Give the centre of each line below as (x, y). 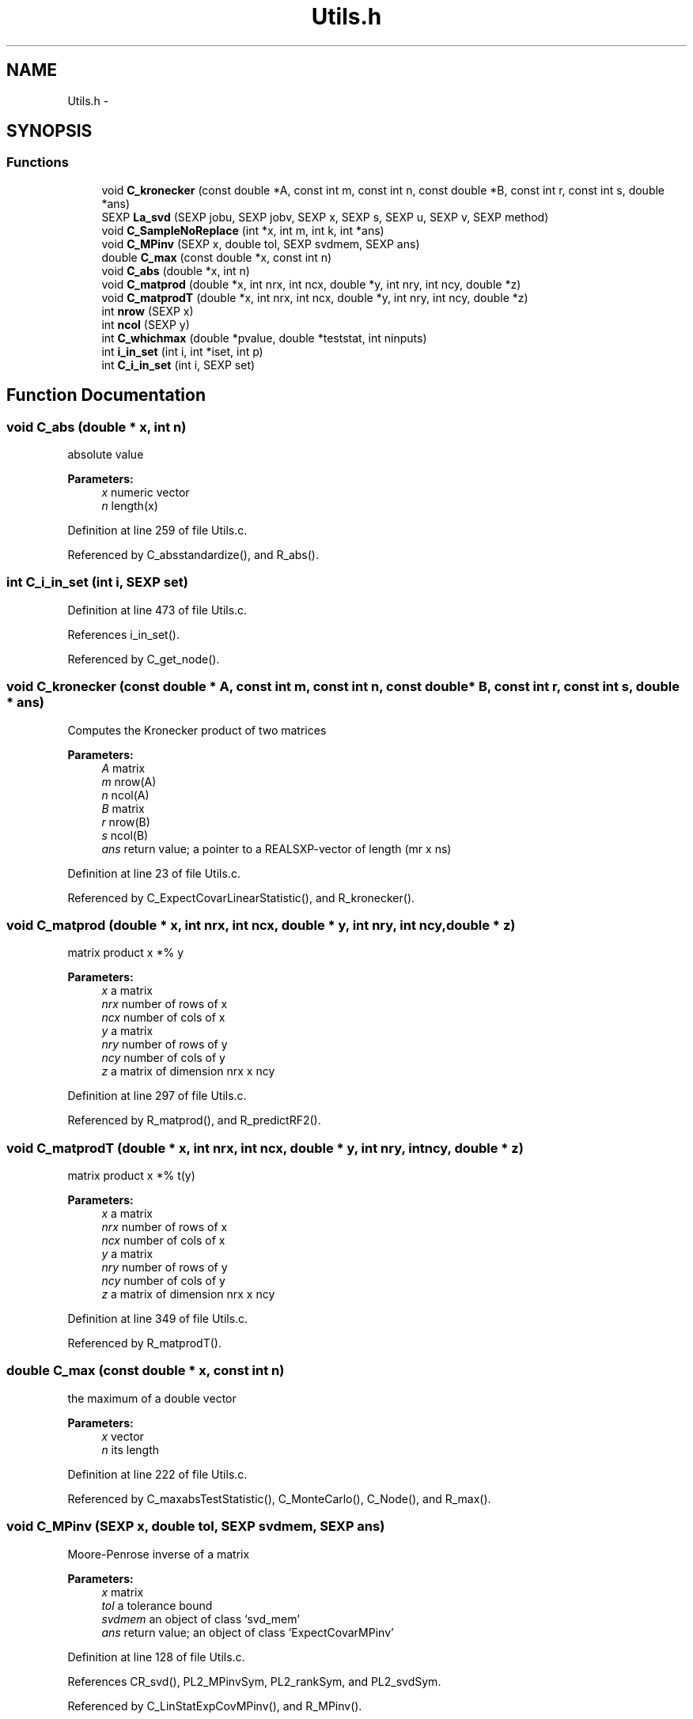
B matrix (123, 808)
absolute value (106, 455)
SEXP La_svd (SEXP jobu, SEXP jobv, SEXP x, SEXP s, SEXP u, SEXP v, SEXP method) (325, 217)
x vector (123, 1436)
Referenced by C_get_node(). (144, 659)
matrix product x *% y (126, 953)
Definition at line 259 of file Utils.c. (157, 531)
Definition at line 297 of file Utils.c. (157, 1096)
